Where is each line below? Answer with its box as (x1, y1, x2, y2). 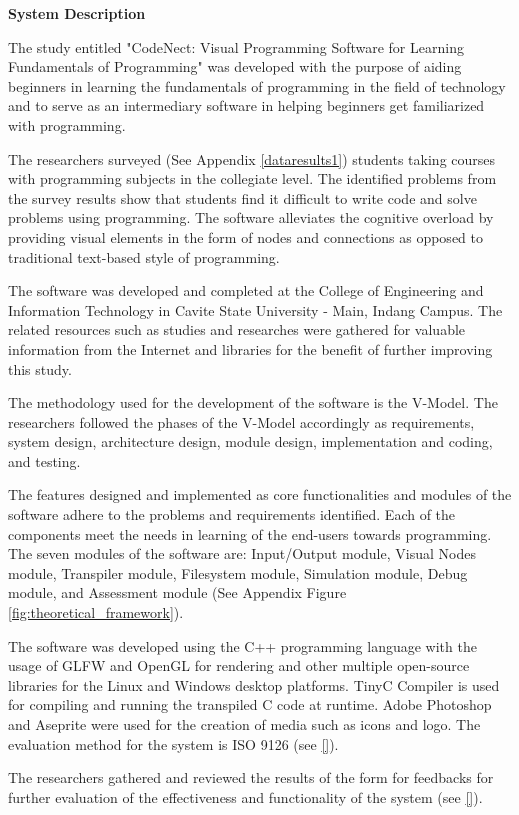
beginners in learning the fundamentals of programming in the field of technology (8, 75, 506, 96)
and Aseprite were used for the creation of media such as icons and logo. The (8, 714, 481, 734)
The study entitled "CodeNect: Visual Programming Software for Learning (8, 36, 464, 57)
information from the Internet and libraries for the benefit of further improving (8, 338, 493, 359)
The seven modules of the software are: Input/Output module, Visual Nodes (8, 543, 476, 564)
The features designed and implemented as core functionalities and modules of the (8, 484, 512, 505)
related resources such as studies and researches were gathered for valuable (8, 319, 466, 340)
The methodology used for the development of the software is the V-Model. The (8, 392, 498, 413)
